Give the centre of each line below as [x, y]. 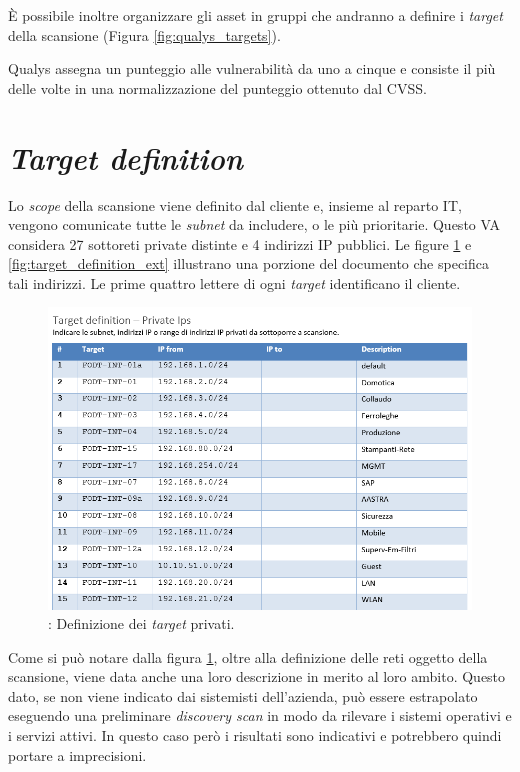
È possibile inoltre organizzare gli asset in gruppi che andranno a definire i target [255, 15]
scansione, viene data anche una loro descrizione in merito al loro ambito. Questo [257, 676]
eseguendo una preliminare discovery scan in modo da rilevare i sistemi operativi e [260, 715]
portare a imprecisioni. [77, 754]
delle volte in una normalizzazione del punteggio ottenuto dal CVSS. [217, 87]
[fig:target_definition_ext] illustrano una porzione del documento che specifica [248, 263]
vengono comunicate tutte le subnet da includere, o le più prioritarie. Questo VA [254, 224]
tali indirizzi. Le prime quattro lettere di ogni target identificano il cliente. [234, 282]
